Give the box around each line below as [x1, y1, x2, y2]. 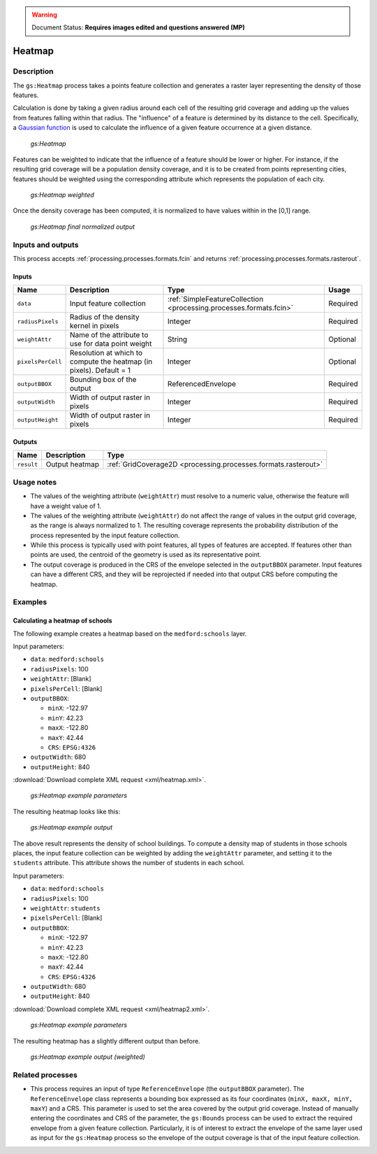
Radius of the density [69, 312, 140, 322]
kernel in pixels [69, 321, 119, 331]
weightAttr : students [30, 904, 101, 912]
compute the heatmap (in [69, 357, 153, 366]
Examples [13, 597, 47, 607]
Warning [31, 10, 57, 19]
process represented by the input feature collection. [30, 531, 180, 539]
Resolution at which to [69, 348, 143, 358]
